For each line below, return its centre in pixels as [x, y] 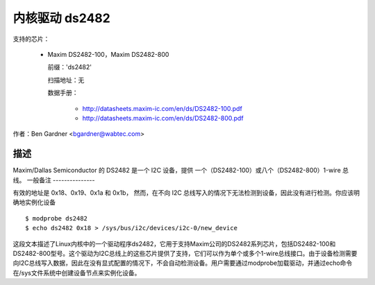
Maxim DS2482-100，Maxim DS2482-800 [108, 54]
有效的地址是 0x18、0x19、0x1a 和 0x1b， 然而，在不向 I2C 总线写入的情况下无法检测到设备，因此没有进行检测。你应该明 [186, 192]
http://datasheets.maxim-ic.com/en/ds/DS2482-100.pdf [162, 108]
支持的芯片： [31, 39]
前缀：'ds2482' [69, 67]
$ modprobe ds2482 [57, 218]
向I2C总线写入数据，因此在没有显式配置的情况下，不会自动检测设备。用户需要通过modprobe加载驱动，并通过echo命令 [183, 263]
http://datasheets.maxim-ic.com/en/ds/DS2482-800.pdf [163, 118]
